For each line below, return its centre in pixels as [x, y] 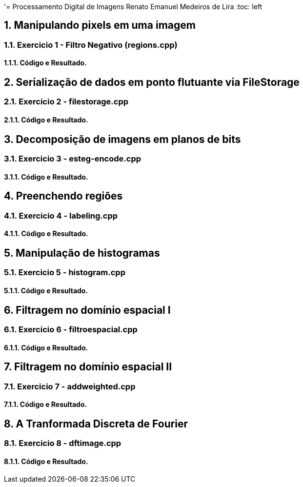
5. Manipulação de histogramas [82, 253]
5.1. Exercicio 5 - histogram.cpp [65, 273]
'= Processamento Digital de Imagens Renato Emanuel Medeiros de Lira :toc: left [133, 7]
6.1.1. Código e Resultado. [46, 347]
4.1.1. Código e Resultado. [46, 234]
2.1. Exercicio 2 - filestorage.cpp [66, 102]
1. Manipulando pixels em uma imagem [100, 25]
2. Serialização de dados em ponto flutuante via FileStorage [152, 82]
